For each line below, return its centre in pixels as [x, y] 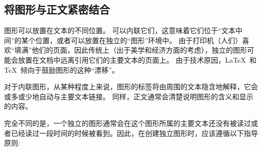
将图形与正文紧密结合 [57, 9]
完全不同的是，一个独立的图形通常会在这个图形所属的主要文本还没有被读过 [127, 123]
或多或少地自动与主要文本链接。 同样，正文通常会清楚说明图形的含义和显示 [129, 96]
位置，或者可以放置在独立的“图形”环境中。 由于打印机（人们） [139, 40]
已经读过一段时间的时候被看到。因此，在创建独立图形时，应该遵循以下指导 [134, 133]
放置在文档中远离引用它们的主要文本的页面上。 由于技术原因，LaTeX [132, 59]
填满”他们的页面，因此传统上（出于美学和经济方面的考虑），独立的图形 [131, 50]
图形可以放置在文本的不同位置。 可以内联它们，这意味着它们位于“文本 [120, 30]
